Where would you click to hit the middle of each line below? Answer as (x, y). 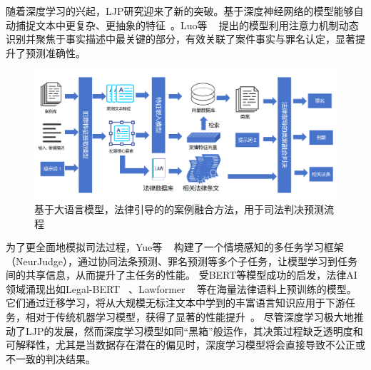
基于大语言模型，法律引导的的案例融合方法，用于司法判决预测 (179, 209)
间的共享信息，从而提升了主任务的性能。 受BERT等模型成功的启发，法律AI (182, 275)
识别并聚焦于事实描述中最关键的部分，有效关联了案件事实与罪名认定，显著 (181, 39)
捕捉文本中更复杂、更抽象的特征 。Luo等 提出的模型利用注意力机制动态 (187, 25)
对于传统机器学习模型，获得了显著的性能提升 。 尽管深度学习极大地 (194, 317)
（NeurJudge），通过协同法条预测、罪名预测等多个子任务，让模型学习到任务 (182, 261)
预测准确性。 (55, 52)
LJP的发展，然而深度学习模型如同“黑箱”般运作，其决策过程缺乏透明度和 (194, 330)
